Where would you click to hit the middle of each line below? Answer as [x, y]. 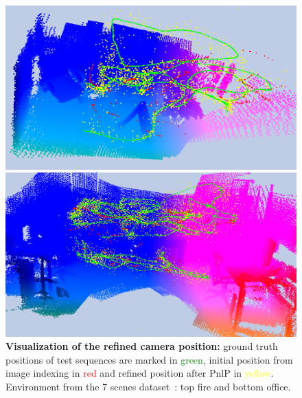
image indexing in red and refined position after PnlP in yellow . [140, 373]
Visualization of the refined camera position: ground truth [142, 346]
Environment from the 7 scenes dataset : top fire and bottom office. [148, 386]
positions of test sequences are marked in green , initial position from [149, 359]
